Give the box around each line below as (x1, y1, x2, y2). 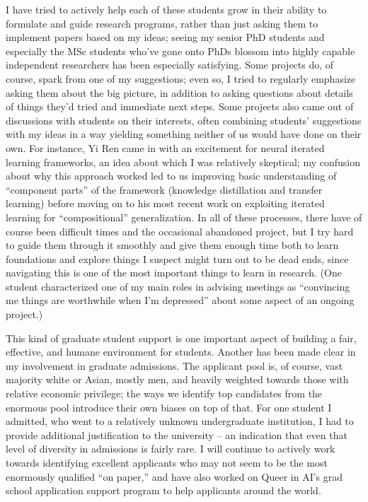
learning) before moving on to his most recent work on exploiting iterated (6, 196, 325, 211)
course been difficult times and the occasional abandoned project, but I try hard (6, 223, 354, 238)
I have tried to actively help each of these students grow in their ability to (6, 2, 327, 16)
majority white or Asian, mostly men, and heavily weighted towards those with (6, 372, 349, 387)
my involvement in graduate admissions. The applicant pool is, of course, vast (6, 358, 343, 373)
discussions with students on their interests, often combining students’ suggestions (6, 112, 362, 127)
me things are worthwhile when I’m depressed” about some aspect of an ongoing (6, 293, 355, 308)
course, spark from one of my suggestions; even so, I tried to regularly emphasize (6, 71, 356, 86)
